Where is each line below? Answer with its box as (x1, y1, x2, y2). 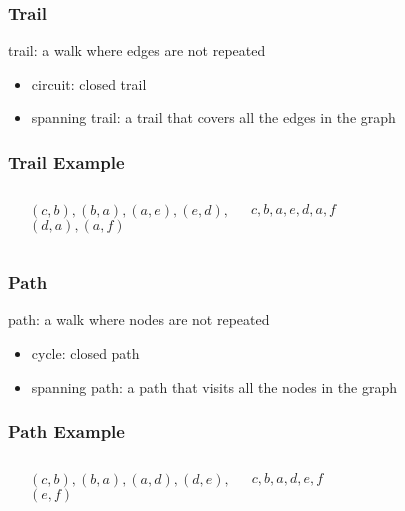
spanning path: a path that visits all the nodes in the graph (31, 376, 397, 397)
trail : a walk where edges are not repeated (8, 40, 266, 61)
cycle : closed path (31, 343, 140, 364)
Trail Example (8, 149, 125, 174)
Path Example (8, 419, 125, 444)
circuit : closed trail (31, 73, 147, 94)
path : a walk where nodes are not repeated (8, 309, 270, 330)
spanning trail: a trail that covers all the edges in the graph (31, 107, 396, 128)
